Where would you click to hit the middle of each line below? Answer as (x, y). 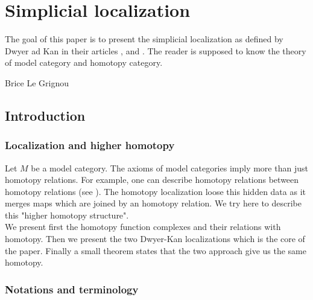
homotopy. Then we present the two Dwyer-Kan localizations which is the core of (155, 239)
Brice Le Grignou (37, 82)
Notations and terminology (72, 289)
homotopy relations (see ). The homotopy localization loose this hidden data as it (155, 191)
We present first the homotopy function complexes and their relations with (143, 227)
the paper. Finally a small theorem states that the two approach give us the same (156, 250)
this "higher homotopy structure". (67, 215)
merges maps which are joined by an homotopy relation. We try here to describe (153, 203)
